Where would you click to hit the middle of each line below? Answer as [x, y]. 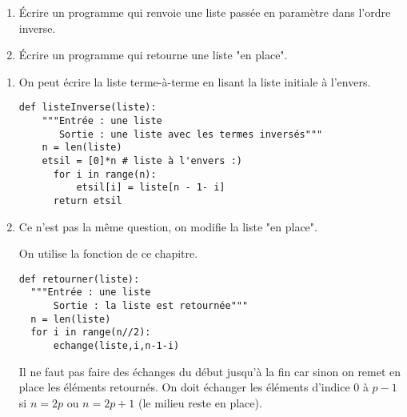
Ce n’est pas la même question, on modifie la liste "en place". [168, 226]
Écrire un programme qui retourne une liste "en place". [153, 55]
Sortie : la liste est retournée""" [151, 306]
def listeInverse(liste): [88, 108]
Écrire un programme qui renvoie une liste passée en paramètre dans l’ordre [205, 12]
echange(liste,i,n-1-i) [116, 346]
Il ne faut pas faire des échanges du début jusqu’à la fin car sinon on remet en [210, 371]
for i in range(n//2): [91, 333]
